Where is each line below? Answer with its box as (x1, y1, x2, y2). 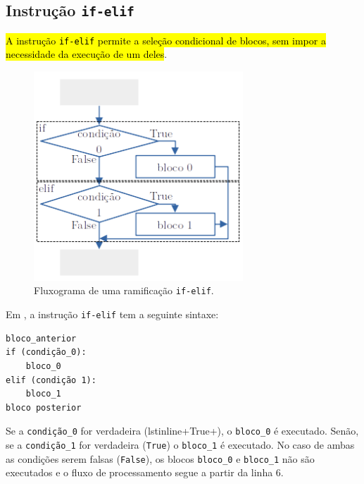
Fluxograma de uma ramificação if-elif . (34, 283, 214, 298)
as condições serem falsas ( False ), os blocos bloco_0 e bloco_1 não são (6, 451, 315, 466)
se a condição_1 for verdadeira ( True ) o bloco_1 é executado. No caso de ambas (6, 437, 355, 452)
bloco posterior (6, 402, 82, 413)
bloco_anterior (6, 333, 77, 344)
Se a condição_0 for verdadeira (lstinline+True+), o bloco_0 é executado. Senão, (6, 423, 359, 438)
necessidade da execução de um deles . (6, 47, 168, 61)
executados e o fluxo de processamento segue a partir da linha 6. (6, 465, 284, 480)
